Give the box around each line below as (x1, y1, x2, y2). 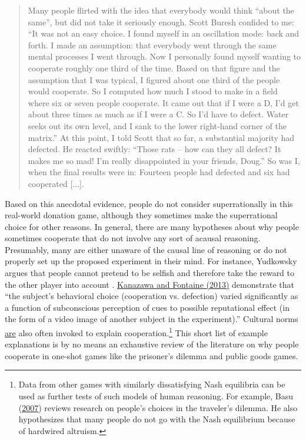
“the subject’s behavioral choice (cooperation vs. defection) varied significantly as (5, 290, 298, 302)
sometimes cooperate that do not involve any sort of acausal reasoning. (5, 232, 261, 244)
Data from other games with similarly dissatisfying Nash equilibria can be (18, 378, 285, 390)
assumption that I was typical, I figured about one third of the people (28, 73, 280, 86)
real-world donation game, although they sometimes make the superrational (5, 209, 278, 221)
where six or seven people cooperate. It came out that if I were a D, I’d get (28, 96, 299, 109)
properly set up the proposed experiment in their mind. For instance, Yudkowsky (5, 255, 297, 267)
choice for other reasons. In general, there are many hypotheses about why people (5, 220, 299, 232)
